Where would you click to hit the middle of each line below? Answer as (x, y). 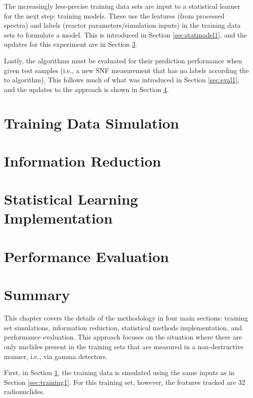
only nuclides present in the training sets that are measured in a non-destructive (124, 346)
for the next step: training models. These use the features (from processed (114, 15)
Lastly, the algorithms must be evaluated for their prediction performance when (123, 60)
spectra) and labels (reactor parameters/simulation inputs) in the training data (122, 25)
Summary (37, 294)
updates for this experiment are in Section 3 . (71, 44)
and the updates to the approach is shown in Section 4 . (87, 89)
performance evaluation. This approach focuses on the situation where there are (123, 337)
